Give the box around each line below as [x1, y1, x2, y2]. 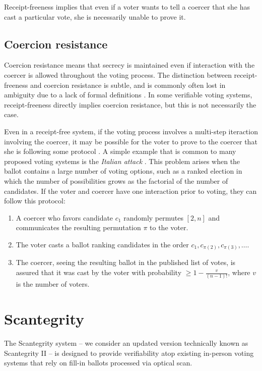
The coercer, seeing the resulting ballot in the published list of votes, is [16, 257, 236, 268]
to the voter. [150, 222, 188, 233]
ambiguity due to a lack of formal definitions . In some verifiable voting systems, [4, 89, 252, 100]
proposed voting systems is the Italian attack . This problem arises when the [4, 155, 240, 166]
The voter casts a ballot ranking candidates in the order [16, 239, 189, 249]
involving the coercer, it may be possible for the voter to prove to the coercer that [4, 136, 257, 146]
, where [228, 267, 250, 277]
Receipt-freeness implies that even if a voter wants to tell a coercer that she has [4, 2, 250, 12]
